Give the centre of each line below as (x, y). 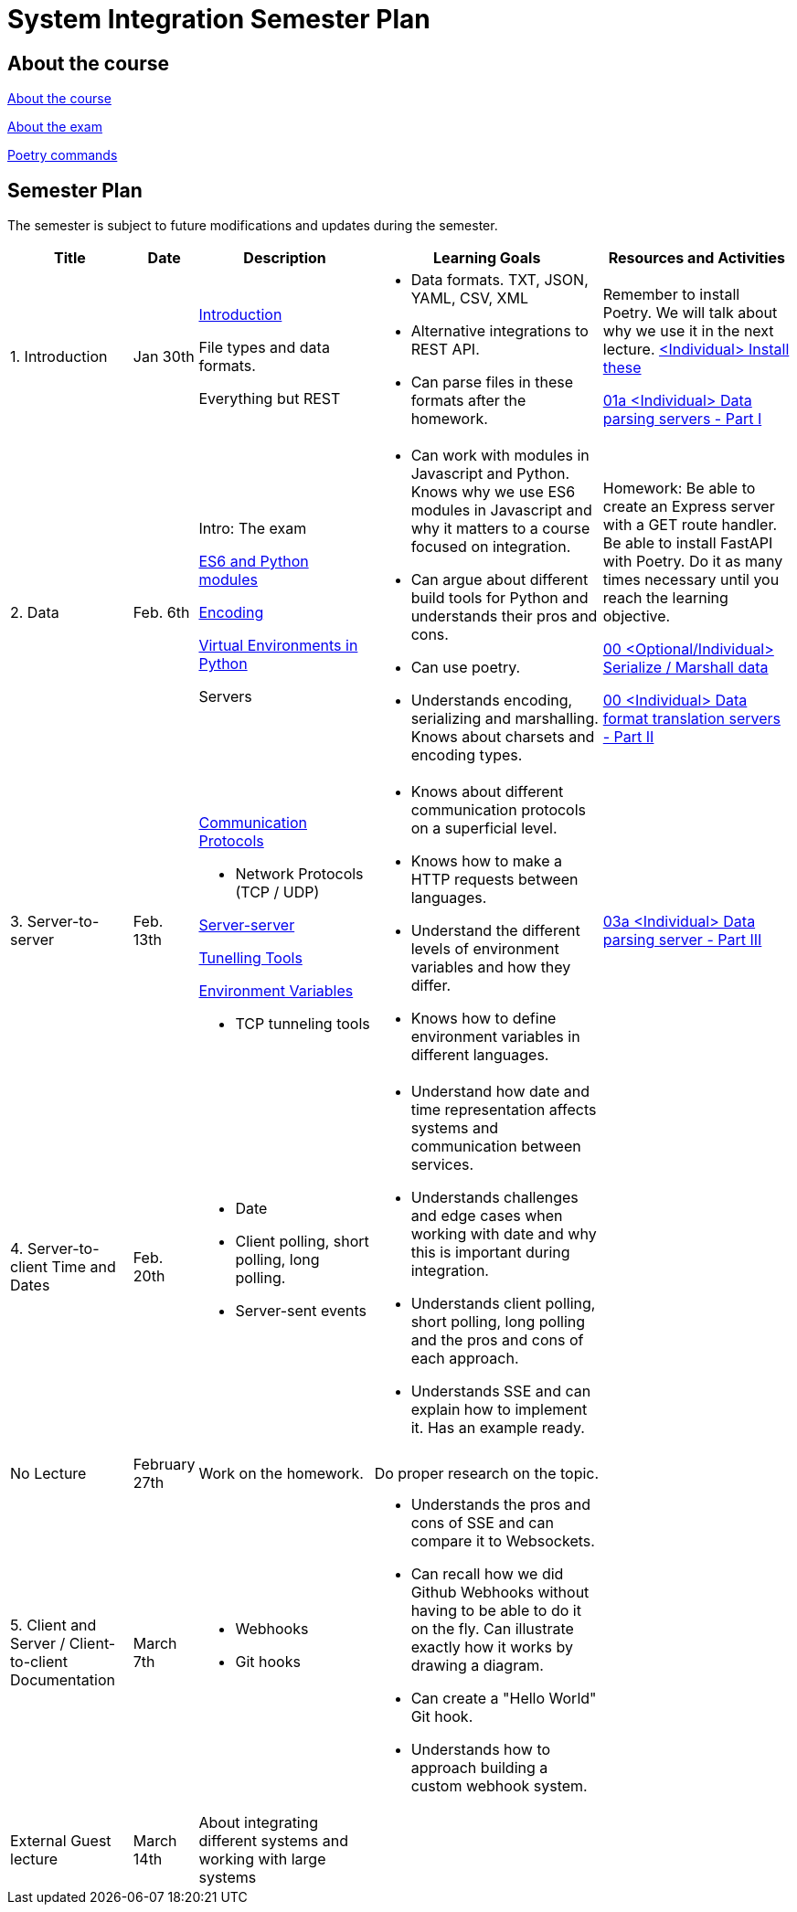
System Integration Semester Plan (219, 19)
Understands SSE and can (501, 1392)
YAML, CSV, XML (469, 298)
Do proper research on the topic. (487, 1474)
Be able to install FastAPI (688, 543)
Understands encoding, (492, 701)
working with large (262, 1859)
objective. (637, 616)
